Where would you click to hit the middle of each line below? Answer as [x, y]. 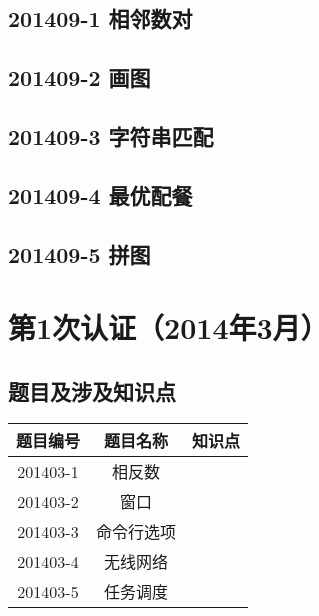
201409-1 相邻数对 [100, 18]
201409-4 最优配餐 [100, 194]
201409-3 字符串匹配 [111, 135]
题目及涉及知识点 [92, 390]
